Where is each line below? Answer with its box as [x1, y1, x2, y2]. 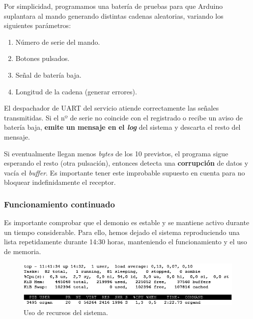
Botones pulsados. [15, 53, 70, 63]
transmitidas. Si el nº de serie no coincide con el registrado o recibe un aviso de [4, 112, 243, 122]
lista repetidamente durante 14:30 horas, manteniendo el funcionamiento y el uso [4, 236, 247, 247]
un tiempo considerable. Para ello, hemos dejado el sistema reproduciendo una [4, 227, 240, 237]
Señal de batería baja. [15, 69, 82, 80]
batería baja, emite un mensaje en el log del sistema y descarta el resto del [4, 122, 241, 132]
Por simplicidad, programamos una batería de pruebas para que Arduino [4, 1, 223, 11]
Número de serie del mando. [15, 36, 100, 47]
